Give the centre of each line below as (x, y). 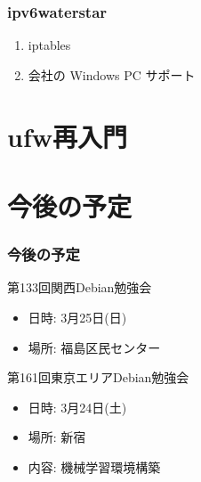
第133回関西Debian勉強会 (80, 287)
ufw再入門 (67, 136)
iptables (49, 45)
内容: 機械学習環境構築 (94, 466)
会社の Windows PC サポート (112, 74)
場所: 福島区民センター (94, 347)
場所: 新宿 (57, 437)
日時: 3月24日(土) (77, 407)
